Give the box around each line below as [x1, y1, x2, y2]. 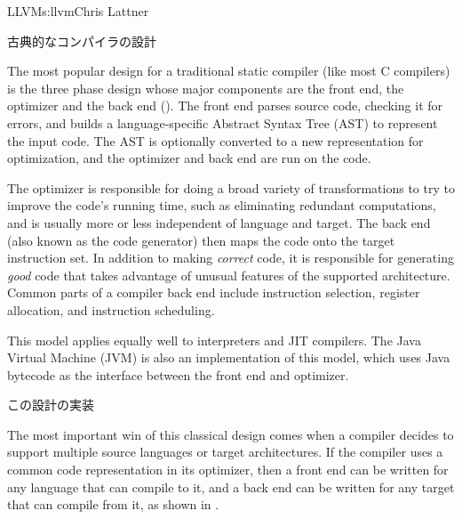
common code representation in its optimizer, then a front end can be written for [7, 460, 449, 479]
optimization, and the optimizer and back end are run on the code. [7, 149, 371, 167]
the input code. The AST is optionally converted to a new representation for [7, 131, 424, 150]
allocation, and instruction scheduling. [7, 300, 215, 319]
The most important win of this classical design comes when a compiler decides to [7, 425, 454, 443]
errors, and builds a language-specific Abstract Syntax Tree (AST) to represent [7, 113, 438, 132]
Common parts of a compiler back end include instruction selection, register [7, 283, 420, 302]
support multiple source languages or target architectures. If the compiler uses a [7, 442, 443, 461]
